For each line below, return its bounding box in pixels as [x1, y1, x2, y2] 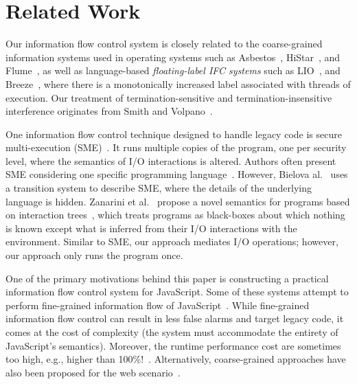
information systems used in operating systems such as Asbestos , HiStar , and [5, 49, 341, 64]
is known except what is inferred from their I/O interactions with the [5, 221, 297, 235]
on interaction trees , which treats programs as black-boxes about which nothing [5, 207, 345, 222]
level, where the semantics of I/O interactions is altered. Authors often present [5, 153, 336, 168]
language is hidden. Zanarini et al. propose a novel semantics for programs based [5, 194, 350, 208]
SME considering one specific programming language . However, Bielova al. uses [5, 167, 348, 181]
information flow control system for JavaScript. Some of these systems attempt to [5, 284, 349, 299]
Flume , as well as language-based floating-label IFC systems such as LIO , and [5, 63, 341, 78]
